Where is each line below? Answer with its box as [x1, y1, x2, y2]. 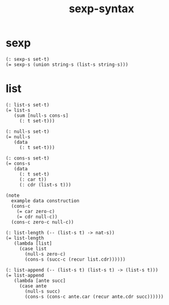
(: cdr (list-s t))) [19, 181, 71, 188]
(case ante [19, 282, 47, 289]
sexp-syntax [69, 2, 134, 16]
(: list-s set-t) [5, 102, 50, 108]
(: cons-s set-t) [5, 155, 50, 161]
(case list [19, 245, 47, 251]
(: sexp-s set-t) [5, 56, 50, 62]
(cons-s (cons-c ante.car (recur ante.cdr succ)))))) [24, 293, 164, 300]
